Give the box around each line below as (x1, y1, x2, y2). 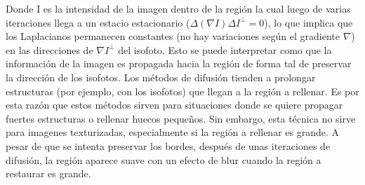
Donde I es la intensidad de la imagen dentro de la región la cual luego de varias (6, 1, 351, 15)
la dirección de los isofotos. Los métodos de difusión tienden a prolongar (6, 69, 316, 84)
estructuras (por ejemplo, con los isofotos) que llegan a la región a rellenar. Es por (6, 83, 359, 98)
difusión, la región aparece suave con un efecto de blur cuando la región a (6, 152, 321, 167)
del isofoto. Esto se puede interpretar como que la (118, 42, 332, 57)
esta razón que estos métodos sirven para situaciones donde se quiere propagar (6, 97, 343, 112)
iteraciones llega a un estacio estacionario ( (6, 15, 190, 29)
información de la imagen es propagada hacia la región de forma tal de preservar (6, 56, 352, 71)
